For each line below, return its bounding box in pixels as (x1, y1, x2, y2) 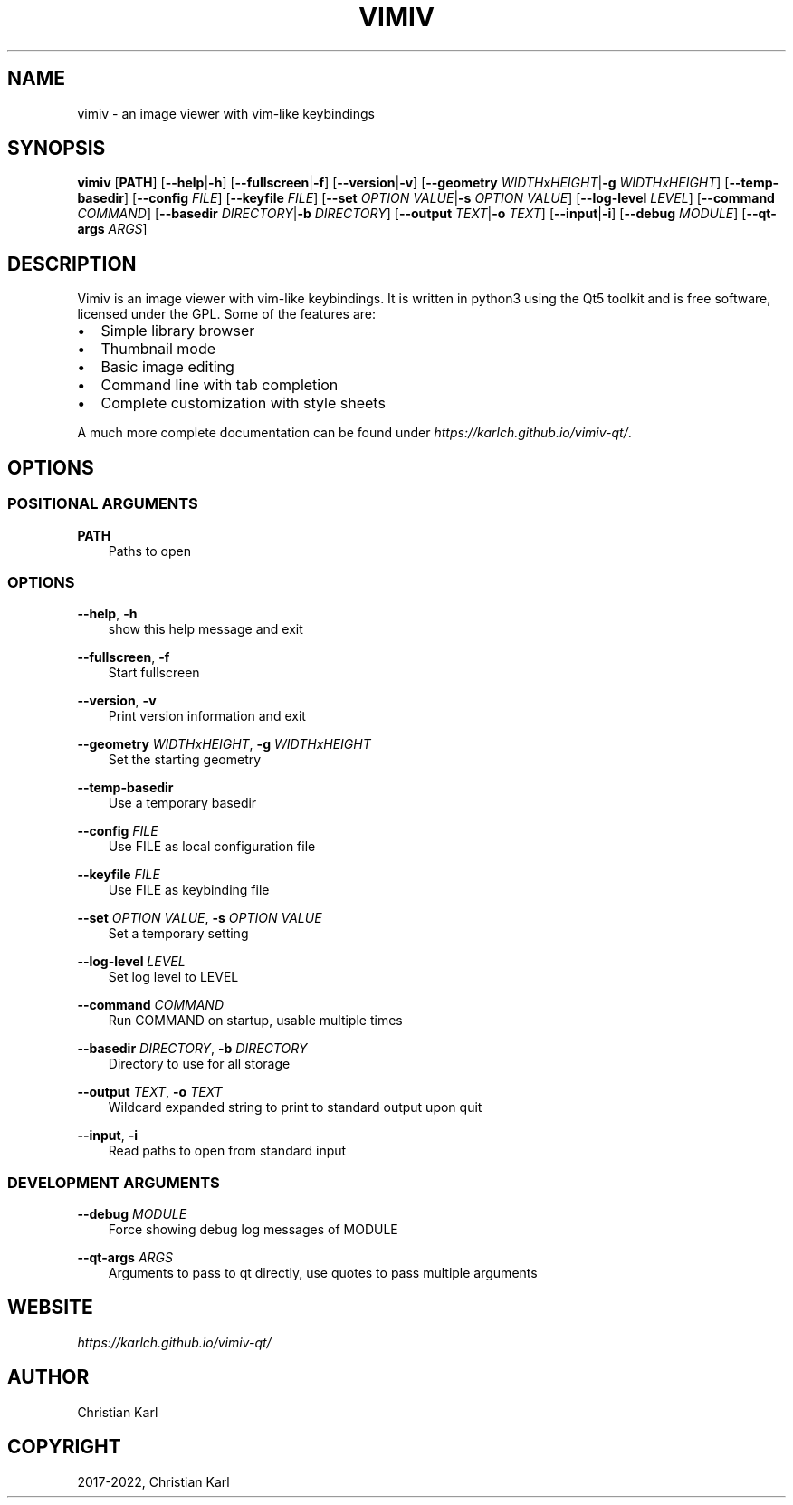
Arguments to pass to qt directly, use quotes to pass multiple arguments (108, 1265, 538, 1280)
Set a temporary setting (108, 925, 249, 942)
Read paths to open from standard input (108, 1143, 347, 1159)
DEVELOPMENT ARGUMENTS (7, 1173, 220, 1192)
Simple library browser (100, 321, 255, 340)
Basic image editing (100, 358, 234, 377)
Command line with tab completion (100, 376, 339, 395)
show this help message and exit (108, 621, 303, 637)
